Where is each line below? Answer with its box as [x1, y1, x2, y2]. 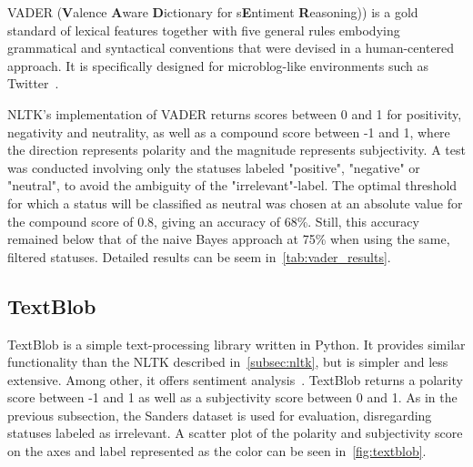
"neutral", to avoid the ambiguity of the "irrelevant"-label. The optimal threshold [7, 176, 458, 195]
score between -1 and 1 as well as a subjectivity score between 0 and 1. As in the [7, 388, 458, 407]
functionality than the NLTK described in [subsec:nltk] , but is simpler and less [7, 352, 448, 371]
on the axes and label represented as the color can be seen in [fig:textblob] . [7, 442, 427, 461]
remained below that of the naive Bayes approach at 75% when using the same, [7, 229, 450, 249]
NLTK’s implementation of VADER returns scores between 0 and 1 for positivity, [7, 104, 462, 123]
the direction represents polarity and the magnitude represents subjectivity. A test [7, 140, 466, 159]
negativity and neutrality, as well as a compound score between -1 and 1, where [7, 122, 450, 141]
